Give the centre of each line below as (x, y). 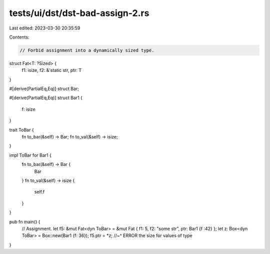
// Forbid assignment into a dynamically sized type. (87, 50)
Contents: (19, 37)
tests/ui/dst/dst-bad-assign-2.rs (79, 13)
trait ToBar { (22, 129)
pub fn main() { (25, 221)
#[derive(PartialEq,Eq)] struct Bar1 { (46, 98)
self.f (39, 192)
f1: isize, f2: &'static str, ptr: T (52, 70)
